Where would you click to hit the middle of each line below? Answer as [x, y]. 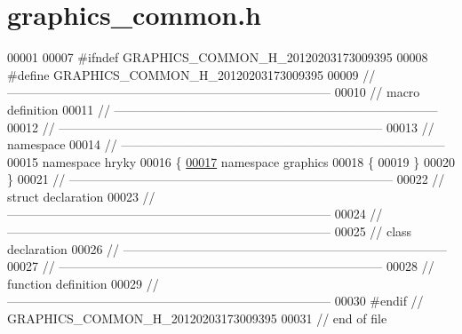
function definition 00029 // [83, 283]
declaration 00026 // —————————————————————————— [227, 248]
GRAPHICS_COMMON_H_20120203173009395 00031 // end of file [197, 318]
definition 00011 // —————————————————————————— [223, 109]
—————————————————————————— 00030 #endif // [215, 301]
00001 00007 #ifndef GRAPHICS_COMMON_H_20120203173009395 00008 [218, 57]
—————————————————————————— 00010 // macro [214, 92]
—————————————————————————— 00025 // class [210, 231]
